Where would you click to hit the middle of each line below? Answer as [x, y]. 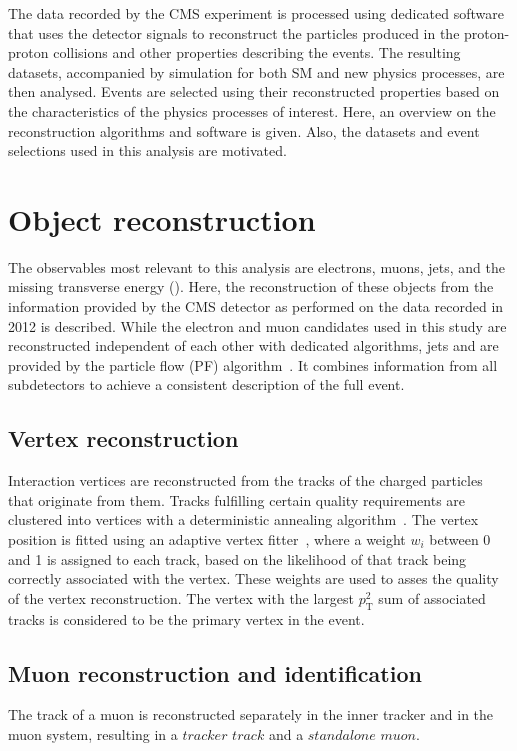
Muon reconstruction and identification [215, 672]
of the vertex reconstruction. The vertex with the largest [181, 597]
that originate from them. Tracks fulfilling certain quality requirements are [237, 499]
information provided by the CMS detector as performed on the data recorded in [256, 306]
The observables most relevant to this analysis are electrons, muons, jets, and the [257, 266]
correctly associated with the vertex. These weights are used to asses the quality [253, 578]
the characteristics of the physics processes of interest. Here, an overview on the [252, 110]
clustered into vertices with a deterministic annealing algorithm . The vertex [243, 519]
